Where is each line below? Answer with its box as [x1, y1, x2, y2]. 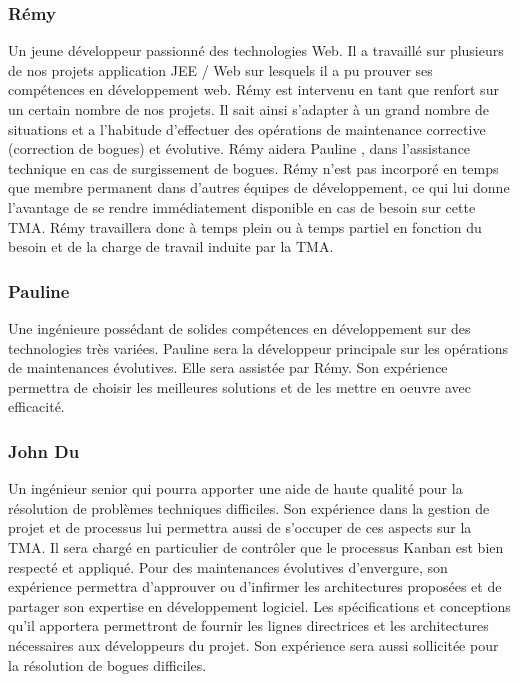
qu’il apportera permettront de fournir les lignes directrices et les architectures [8, 615, 489, 636]
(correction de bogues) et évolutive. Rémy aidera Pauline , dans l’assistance [8, 138, 471, 159]
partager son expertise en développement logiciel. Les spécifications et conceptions [8, 595, 511, 616]
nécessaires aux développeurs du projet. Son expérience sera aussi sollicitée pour [8, 634, 499, 655]
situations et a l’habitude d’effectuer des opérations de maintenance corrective [8, 118, 486, 139]
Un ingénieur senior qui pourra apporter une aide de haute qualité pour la [8, 478, 463, 499]
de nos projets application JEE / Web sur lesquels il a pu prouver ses [8, 59, 433, 80]
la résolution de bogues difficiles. [8, 654, 207, 675]
